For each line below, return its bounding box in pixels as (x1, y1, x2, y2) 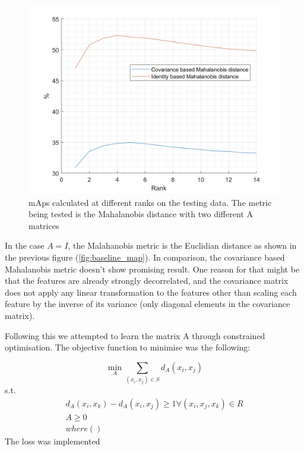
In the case (5, 239, 45, 252)
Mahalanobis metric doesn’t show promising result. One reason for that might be (5, 262, 300, 275)
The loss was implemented (5, 434, 100, 447)
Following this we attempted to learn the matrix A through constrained (5, 329, 265, 342)
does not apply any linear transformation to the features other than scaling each (5, 286, 297, 298)
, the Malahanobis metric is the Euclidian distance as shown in (68, 239, 297, 252)
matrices (28, 219, 59, 231)
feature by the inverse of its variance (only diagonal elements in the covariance (5, 297, 290, 310)
